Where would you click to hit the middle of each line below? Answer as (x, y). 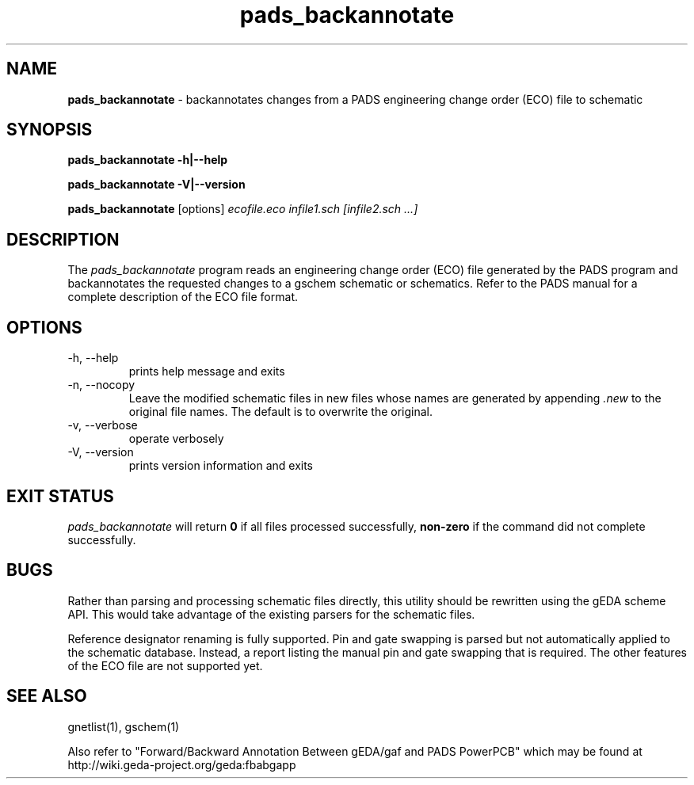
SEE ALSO (47, 696)
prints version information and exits (221, 466)
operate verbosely (176, 439)
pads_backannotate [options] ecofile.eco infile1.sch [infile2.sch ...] (243, 209)
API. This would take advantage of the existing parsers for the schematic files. (271, 614)
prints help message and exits (207, 372)
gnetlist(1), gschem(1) (124, 726)
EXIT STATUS (60, 496)
